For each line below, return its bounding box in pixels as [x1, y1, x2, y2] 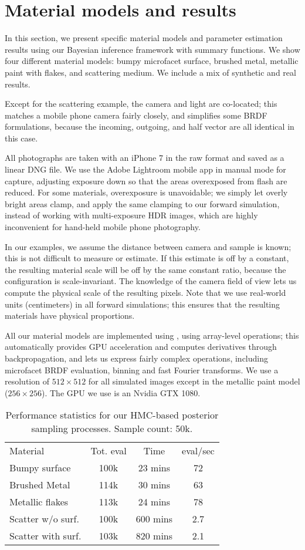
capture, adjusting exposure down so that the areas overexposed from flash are [5, 174, 287, 187]
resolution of [5, 375, 49, 387]
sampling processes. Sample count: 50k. [31, 421, 193, 436]
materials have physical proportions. [5, 309, 135, 322]
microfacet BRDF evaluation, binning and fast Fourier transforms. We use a [5, 363, 279, 376]
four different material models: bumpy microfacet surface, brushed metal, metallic [5, 55, 299, 67]
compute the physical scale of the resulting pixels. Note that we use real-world [5, 286, 286, 298]
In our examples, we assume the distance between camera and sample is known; [5, 240, 292, 252]
